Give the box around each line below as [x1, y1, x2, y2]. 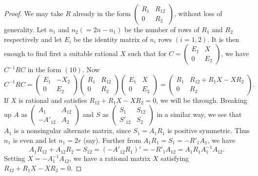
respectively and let [4, 34, 62, 44]
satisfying [160, 153, 189, 163]
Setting [4, 153, 25, 163]
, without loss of [174, 8, 222, 18]
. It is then [207, 34, 239, 44]
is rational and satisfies [19, 95, 87, 105]
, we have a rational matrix [69, 153, 151, 163]
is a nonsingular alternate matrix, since [14, 125, 131, 136]
